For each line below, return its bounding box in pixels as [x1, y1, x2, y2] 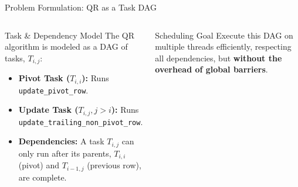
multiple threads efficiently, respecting [155, 40, 292, 53]
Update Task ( [18, 103, 79, 116]
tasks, [5, 51, 25, 64]
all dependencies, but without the [155, 51, 282, 64]
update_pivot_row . [18, 84, 89, 96]
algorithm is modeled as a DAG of [5, 40, 128, 53]
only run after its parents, [18, 147, 111, 159]
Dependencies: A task [18, 135, 104, 147]
